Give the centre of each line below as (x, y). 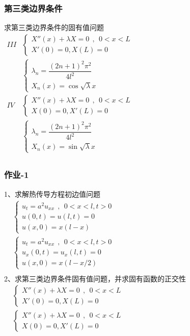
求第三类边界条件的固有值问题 (54, 27)
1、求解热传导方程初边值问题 (52, 193)
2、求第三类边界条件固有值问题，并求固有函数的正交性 (95, 278)
